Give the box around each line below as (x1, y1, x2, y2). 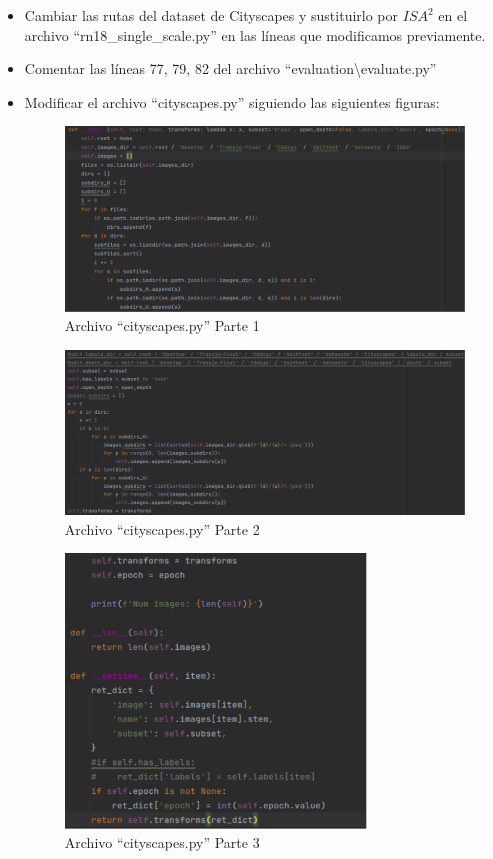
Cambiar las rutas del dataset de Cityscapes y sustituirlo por (24, 5, 399, 25)
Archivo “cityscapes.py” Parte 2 (64, 518, 260, 539)
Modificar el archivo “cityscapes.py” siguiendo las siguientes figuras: (24, 91, 440, 112)
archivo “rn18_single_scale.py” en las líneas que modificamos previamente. (24, 24, 486, 45)
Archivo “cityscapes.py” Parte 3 (64, 832, 260, 853)
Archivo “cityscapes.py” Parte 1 (64, 315, 260, 336)
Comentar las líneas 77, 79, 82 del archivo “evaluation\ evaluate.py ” (24, 58, 437, 79)
